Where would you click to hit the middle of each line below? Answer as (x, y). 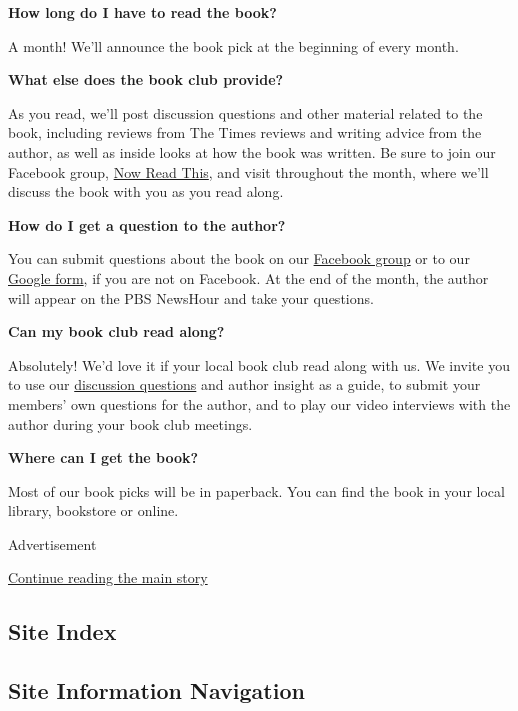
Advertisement (52, 543)
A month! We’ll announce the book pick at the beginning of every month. (233, 45)
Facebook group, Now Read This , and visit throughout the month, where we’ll (248, 171)
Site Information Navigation (156, 690)
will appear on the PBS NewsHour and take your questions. (191, 297)
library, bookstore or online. (93, 510)
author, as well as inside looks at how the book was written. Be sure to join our (252, 151)
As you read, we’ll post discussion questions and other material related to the (245, 112)
